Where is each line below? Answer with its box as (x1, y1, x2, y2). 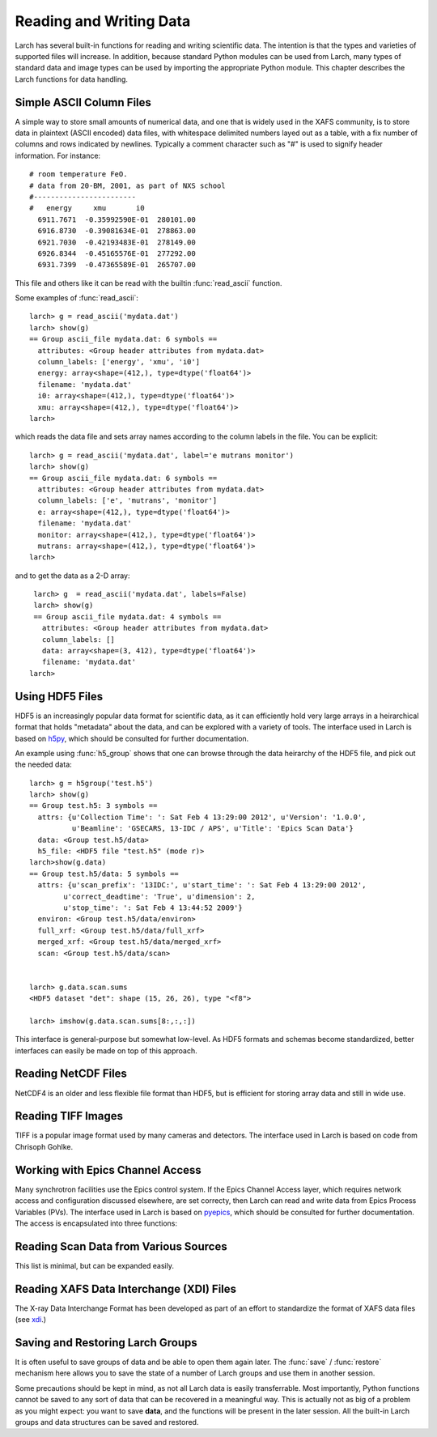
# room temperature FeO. (29, 170, 128, 179)
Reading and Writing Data (15, 12, 191, 30)
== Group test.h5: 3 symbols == (29, 801, 158, 810)
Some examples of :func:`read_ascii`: (15, 293, 139, 303)
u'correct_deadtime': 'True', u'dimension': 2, (63, 891, 256, 901)
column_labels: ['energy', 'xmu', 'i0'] (37, 357, 201, 367)
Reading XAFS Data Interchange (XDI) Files (15, 1282, 237, 1295)
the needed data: (15, 759, 72, 769)
